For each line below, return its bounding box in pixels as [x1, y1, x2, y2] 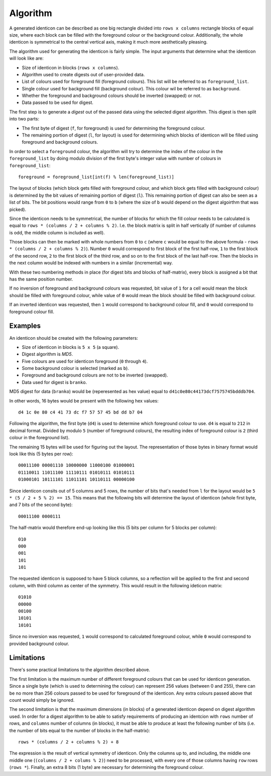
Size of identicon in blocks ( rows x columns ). [22, 64, 119, 70]
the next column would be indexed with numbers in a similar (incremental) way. [9, 260, 173, 266]
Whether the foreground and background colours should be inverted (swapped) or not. [22, 93, 202, 99]
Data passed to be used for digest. [22, 99, 94, 105]
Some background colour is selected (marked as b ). [22, 365, 129, 371]
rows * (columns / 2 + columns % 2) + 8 [18, 739, 119, 745]
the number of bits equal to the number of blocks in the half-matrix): [9, 727, 151, 733]
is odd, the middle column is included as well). [9, 229, 105, 235]
